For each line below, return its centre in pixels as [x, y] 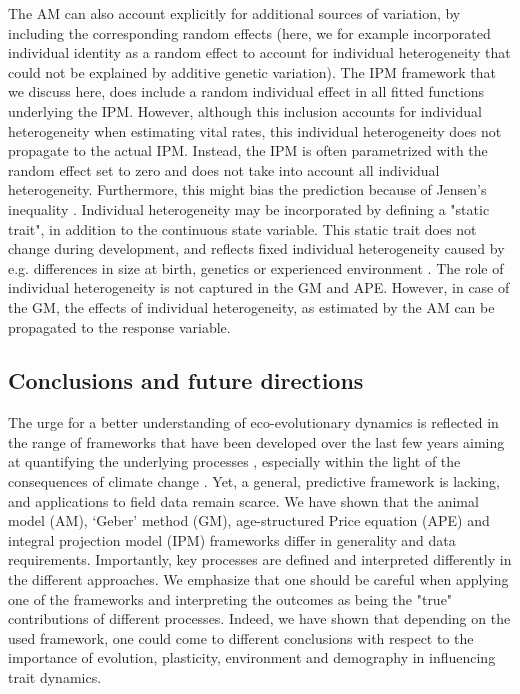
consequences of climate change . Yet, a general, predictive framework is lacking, [254, 481]
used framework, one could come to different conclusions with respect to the [241, 637]
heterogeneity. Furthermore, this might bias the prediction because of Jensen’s [247, 189]
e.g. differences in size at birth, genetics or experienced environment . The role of [256, 267]
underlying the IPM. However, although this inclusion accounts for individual [245, 110]
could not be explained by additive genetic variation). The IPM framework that [252, 71]
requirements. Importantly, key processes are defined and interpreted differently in [260, 559]
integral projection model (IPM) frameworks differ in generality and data [232, 539]
